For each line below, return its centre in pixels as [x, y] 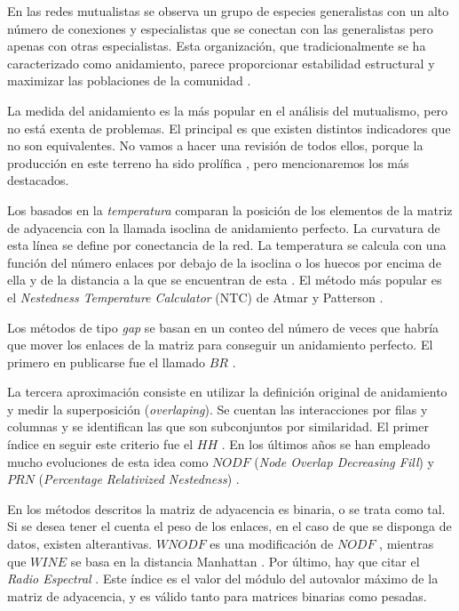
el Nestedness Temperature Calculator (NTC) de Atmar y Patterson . [195, 297]
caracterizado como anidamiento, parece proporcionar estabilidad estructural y [221, 63]
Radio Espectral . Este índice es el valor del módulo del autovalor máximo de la [223, 579]
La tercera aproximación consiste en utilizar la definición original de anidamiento [227, 392]
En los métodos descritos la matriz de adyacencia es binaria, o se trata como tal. [226, 508]
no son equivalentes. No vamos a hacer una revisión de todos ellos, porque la [215, 145]
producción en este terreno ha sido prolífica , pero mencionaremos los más [208, 162]
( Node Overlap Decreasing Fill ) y [344, 461]
